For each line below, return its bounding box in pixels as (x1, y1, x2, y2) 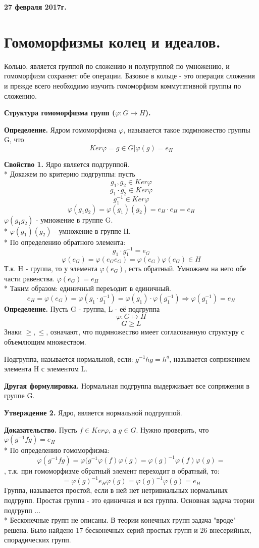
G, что (4, 134, 24, 145)
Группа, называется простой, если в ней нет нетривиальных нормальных (4, 485, 228, 495)
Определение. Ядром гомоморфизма (4, 124, 117, 135)
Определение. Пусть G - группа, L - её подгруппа (4, 303, 160, 314)
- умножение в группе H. (54, 225, 131, 236)
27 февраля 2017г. (4, 2, 67, 12)
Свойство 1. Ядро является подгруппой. (4, 158, 130, 169)
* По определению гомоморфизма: (4, 445, 110, 455)
